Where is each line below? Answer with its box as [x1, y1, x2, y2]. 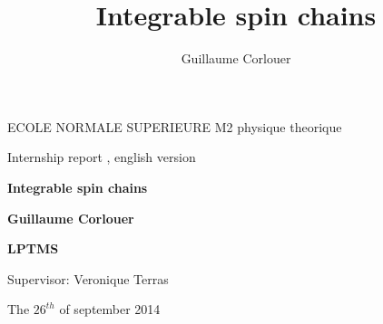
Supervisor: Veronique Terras [7, 269, 169, 288]
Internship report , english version [7, 148, 196, 167]
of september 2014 [59, 300, 161, 319]
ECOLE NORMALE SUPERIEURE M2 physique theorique [7, 117, 342, 136]
